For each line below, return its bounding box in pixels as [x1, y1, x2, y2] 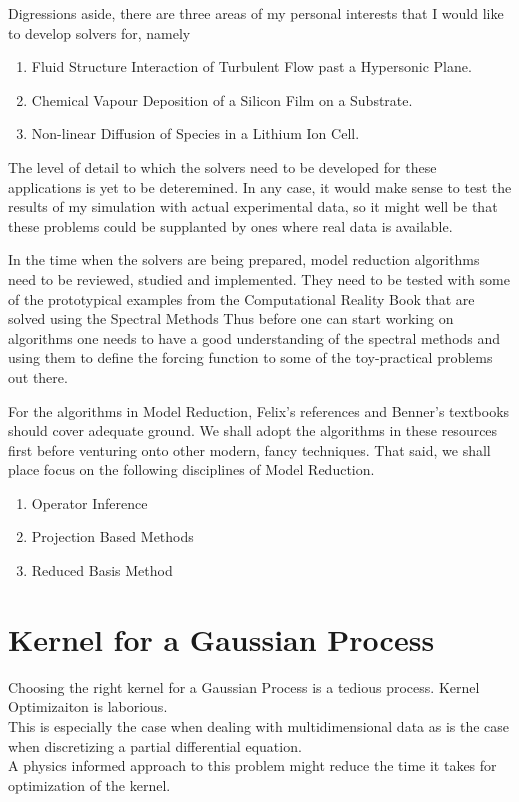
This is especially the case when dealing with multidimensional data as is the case [8, 715, 510, 736]
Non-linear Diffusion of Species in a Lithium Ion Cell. [31, 123, 360, 144]
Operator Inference [31, 492, 148, 513]
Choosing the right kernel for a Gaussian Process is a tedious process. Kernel [8, 676, 480, 697]
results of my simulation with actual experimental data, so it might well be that [8, 196, 498, 217]
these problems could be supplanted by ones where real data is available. [8, 215, 453, 236]
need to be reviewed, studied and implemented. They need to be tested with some [8, 268, 510, 289]
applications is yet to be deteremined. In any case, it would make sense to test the [8, 176, 512, 197]
